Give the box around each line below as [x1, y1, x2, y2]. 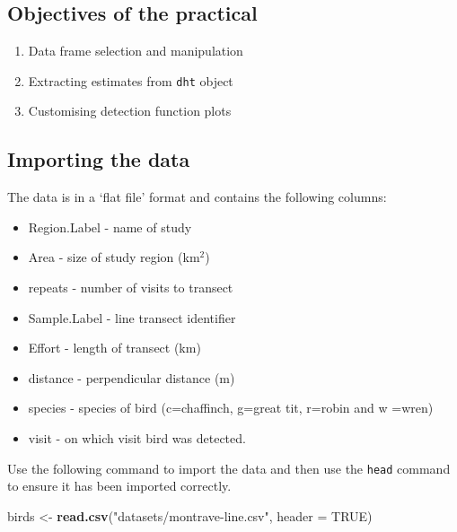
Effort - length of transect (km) [28, 338, 201, 357]
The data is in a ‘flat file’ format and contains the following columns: [7, 188, 387, 206]
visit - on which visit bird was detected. [28, 429, 246, 447]
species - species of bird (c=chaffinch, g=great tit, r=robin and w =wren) [28, 398, 434, 417]
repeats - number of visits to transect [28, 278, 233, 297]
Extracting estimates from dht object [28, 71, 233, 90]
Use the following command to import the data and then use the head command [7, 458, 451, 477]
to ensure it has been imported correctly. [7, 476, 232, 495]
